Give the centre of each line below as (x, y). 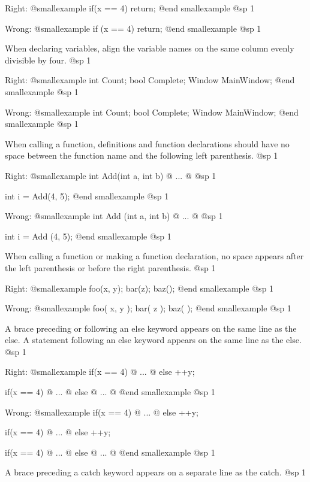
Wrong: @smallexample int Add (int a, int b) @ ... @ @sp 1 (114, 216)
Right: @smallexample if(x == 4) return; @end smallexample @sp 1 (130, 8)
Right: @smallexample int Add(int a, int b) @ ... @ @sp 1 (111, 175)
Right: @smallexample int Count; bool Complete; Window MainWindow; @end (150, 80)
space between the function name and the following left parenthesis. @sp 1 (142, 155)
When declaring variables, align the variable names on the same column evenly (150, 48)
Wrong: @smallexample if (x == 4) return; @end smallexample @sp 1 (133, 28)
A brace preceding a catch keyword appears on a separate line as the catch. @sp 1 (156, 472)
